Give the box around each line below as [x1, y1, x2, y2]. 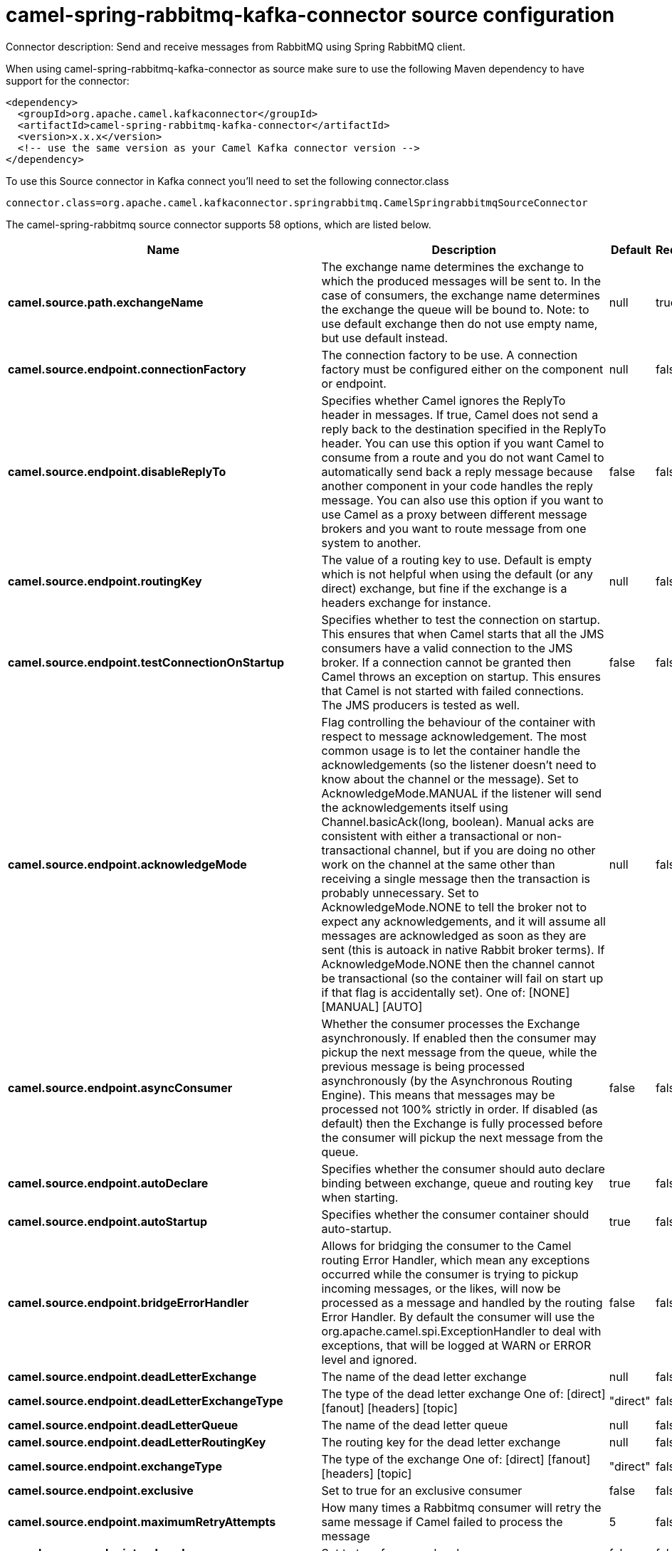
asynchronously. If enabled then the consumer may [321, 1030, 597, 1045]
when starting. [321, 1190, 399, 1205]
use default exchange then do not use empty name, [321, 316, 598, 331]
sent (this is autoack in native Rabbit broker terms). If [321, 942, 605, 957]
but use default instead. [321, 330, 448, 345]
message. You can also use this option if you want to [321, 492, 604, 507]
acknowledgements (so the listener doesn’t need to [321, 757, 597, 772]
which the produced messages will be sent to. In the [321, 273, 601, 288]
